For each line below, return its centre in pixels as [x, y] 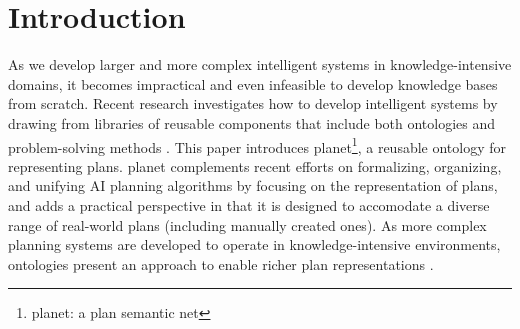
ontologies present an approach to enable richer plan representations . [221, 263]
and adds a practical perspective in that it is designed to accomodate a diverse [249, 204]
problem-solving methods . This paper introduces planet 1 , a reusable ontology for [257, 145]
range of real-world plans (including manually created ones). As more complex [247, 224]
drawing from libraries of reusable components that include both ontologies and [252, 122]
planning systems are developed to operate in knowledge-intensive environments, [254, 244]
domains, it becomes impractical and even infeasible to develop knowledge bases [253, 83]
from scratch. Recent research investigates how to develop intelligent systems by [253, 103]
